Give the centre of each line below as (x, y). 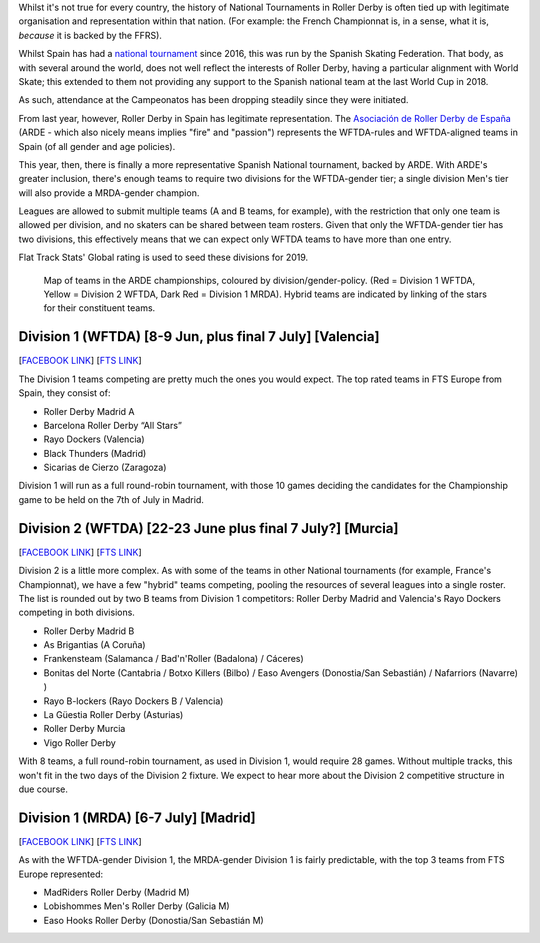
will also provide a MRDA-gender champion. (109, 192)
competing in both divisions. (76, 612)
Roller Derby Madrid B (89, 631)
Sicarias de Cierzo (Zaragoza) (105, 467)
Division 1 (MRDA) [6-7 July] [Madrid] (137, 817)
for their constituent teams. (99, 308)
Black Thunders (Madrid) (95, 453)
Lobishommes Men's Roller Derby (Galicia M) (136, 906)
